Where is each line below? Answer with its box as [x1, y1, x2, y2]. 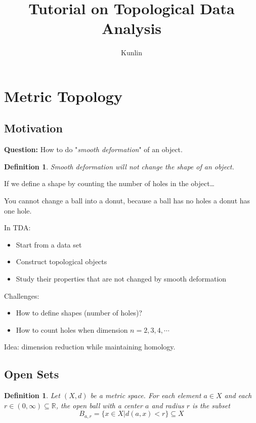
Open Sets [4, 366, 59, 382]
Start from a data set [16, 239, 82, 250]
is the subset [192, 400, 230, 410]
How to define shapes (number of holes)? [16, 307, 142, 318]
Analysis [101, 18, 162, 39]
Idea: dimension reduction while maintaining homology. [4, 341, 176, 352]
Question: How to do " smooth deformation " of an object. [4, 144, 183, 155]
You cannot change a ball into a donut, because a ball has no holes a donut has [4, 195, 250, 206]
